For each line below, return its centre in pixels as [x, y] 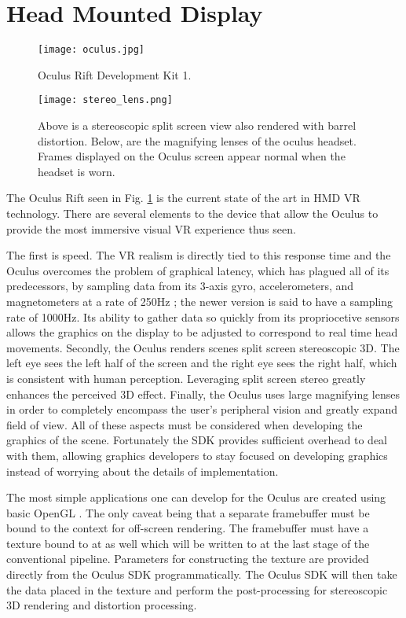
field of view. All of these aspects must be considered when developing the [185, 424]
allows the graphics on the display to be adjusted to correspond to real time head [202, 332]
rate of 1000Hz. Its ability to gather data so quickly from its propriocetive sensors [203, 316]
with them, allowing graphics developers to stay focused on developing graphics [197, 455]
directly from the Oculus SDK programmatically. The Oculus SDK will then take [202, 574]
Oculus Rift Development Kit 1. [115, 74]
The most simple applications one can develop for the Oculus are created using [196, 497]
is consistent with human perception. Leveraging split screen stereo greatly [186, 378]
